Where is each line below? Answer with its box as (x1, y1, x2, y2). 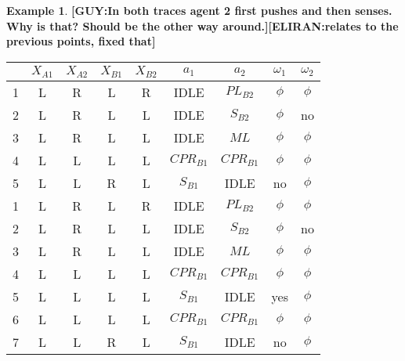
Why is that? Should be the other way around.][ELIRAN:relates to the (6, 17, 399, 34)
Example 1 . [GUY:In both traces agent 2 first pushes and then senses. (6, 2, 392, 18)
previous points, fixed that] (6, 33, 156, 49)
